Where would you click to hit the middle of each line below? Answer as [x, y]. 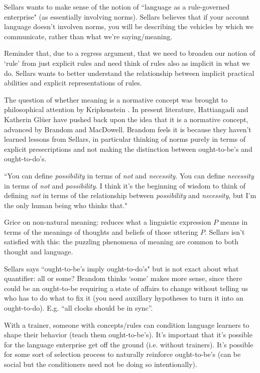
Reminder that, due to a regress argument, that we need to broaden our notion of [130, 53]
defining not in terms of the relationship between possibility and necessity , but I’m [130, 195]
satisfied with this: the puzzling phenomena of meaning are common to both [121, 242]
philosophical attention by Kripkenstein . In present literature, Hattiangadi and [126, 109]
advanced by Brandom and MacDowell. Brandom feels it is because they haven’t [128, 129]
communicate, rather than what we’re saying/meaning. [88, 36]
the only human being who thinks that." [66, 205]
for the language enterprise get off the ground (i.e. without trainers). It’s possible [129, 344]
